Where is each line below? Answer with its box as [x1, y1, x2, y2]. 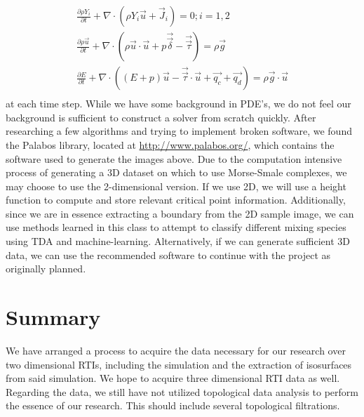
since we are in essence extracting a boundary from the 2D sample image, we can [6, 206, 354, 220]
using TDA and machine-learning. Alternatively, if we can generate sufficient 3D [6, 234, 351, 249]
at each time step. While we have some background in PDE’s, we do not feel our [6, 96, 351, 111]
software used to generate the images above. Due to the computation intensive [6, 151, 342, 166]
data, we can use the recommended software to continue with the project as [6, 247, 331, 262]
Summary [6, 303, 101, 331]
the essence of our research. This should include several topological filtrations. [6, 398, 340, 413]
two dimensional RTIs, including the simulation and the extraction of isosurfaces [6, 357, 352, 371]
